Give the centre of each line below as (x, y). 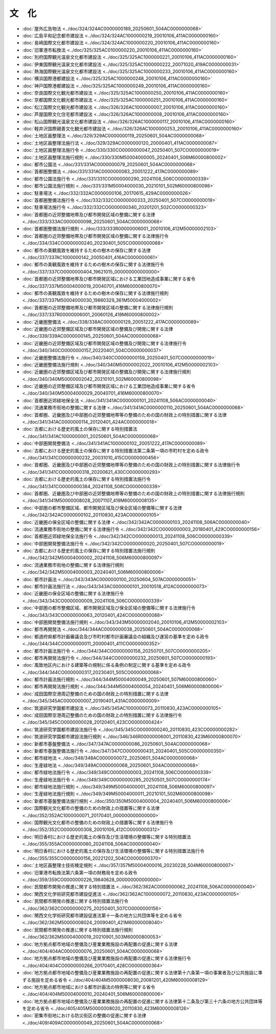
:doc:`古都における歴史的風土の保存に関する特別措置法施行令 (86, 479)
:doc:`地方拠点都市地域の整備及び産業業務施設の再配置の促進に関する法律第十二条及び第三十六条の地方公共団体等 (142, 1001)
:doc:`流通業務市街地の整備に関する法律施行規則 (73, 565)
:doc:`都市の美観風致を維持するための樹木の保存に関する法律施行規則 (95, 293)
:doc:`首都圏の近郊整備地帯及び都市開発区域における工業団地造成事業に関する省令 (109, 279)
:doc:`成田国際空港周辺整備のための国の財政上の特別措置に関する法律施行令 (102, 715)
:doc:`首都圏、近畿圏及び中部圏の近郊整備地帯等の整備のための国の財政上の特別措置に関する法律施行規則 (133, 493)
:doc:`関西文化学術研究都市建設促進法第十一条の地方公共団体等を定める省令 (102, 915)
